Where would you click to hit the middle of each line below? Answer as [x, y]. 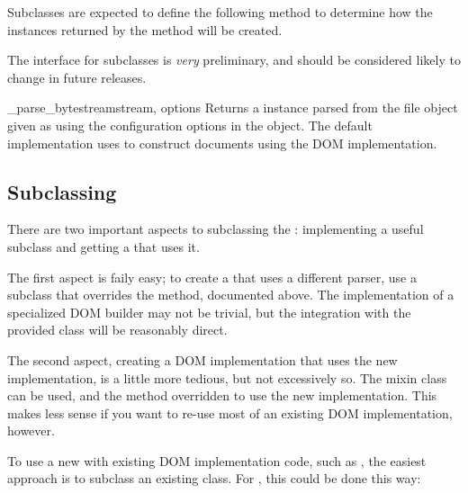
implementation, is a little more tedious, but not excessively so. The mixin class [227, 377]
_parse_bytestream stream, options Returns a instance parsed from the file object [233, 108]
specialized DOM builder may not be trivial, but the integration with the [209, 312]
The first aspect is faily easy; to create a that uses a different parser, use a [212, 277]
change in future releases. [77, 77]
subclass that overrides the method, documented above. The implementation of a [231, 295]
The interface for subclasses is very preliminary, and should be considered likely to [234, 60]
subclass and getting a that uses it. [103, 246]
